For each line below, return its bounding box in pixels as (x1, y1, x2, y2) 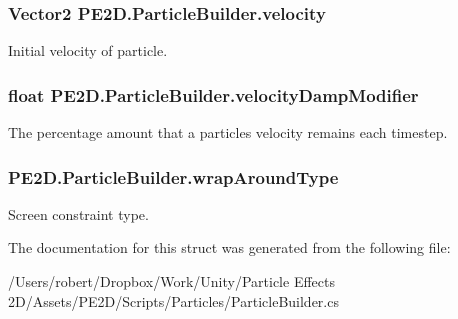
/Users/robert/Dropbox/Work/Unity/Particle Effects (8, 271, 335, 292)
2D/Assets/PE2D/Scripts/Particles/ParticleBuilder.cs (8, 290, 339, 311)
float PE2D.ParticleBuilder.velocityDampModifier (8, 82, 419, 107)
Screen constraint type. (8, 203, 149, 224)
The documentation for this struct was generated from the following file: (8, 237, 451, 258)
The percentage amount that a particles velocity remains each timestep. (8, 122, 448, 143)
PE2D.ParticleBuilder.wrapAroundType (8, 164, 339, 189)
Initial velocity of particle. (8, 40, 168, 61)
